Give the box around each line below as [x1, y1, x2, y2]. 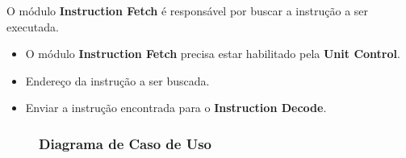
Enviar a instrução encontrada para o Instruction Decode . [25, 99, 327, 116]
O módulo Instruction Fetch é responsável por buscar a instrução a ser [6, 2, 369, 19]
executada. [6, 18, 59, 35]
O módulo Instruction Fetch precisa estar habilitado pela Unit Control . [25, 45, 400, 62]
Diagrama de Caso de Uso [39, 133, 212, 153]
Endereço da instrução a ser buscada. [25, 72, 210, 89]
